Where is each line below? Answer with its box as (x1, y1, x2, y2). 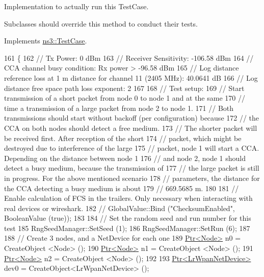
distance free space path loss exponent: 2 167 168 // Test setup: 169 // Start (4, 82, 245, 93)
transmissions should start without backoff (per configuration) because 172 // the (4, 112, 259, 123)
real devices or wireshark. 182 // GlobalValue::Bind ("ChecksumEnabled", (4, 202, 235, 213)
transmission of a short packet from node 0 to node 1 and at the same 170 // (4, 93, 245, 103)
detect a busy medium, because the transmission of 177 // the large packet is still (4, 163, 259, 173)
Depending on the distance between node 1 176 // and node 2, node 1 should (4, 152, 246, 163)
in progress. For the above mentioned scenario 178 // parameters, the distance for (4, 172, 260, 183)
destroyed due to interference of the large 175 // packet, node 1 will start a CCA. (4, 143, 259, 153)
